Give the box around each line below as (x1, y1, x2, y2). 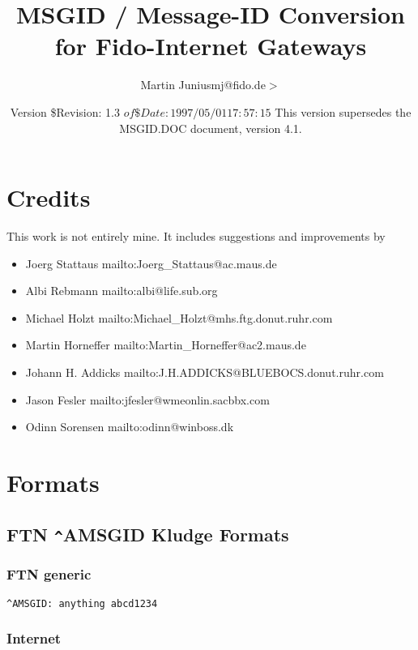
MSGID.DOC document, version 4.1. (119, 119, 302, 136)
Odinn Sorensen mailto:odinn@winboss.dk (25, 418, 234, 435)
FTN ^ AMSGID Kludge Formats (6, 521, 289, 546)
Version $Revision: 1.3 (10, 103, 120, 120)
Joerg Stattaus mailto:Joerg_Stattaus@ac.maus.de (25, 254, 277, 272)
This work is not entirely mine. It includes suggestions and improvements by (6, 228, 386, 245)
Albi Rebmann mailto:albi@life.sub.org (25, 282, 218, 299)
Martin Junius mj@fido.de (140, 76, 266, 93)
